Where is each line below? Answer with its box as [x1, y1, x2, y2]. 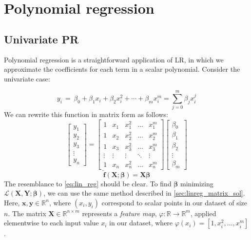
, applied [190, 208, 216, 218]
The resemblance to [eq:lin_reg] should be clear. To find [4, 178, 172, 188]
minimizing [180, 178, 213, 188]
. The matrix [8, 208, 46, 218]
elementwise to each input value [4, 218, 99, 228]
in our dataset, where [109, 218, 173, 228]
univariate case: [4, 73, 50, 83]
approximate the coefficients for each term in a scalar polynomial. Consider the [4, 64, 240, 74]
